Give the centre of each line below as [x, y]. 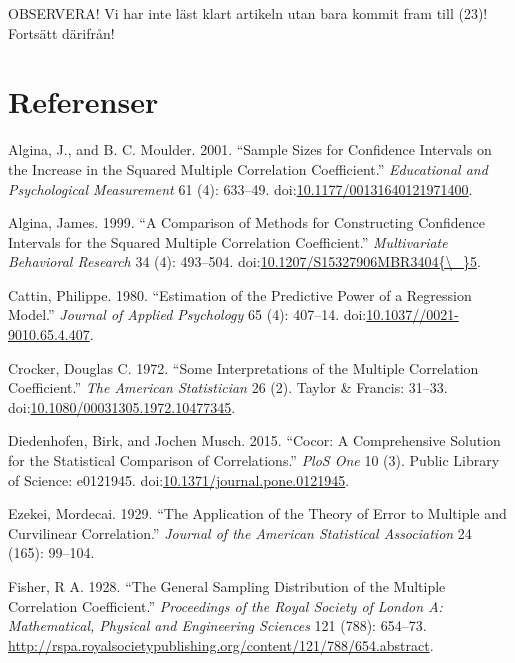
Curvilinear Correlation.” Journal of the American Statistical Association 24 [240, 532]
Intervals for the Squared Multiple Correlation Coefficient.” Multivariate [228, 241]
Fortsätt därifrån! [61, 32]
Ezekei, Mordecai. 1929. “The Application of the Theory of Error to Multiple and [257, 513]
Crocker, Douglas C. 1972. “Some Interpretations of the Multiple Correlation [243, 367]
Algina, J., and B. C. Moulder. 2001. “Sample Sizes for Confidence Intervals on [250, 149]
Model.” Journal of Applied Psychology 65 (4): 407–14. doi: [187, 314]
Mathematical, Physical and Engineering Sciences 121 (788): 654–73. [217, 625]
